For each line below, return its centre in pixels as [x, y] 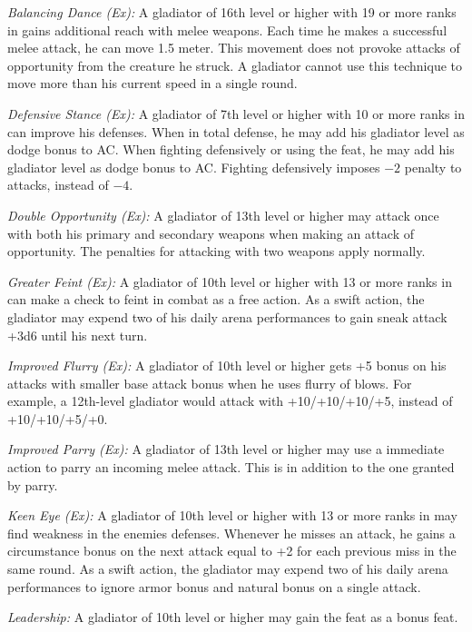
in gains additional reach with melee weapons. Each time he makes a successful [227, 30]
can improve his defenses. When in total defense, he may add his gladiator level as [236, 131]
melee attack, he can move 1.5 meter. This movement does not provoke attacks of [234, 48]
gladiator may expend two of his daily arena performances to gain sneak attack [227, 316]
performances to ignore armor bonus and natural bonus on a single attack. [214, 586]
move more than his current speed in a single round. [152, 83]
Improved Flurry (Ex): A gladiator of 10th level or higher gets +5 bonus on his [227, 365]
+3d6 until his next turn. [78, 335]
